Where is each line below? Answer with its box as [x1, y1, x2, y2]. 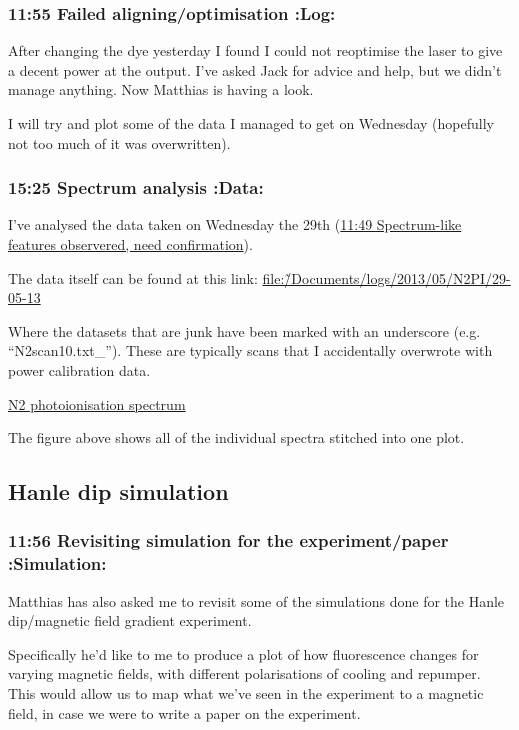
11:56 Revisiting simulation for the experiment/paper [8, 528, 449, 553]
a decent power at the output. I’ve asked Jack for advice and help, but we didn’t [8, 59, 502, 80]
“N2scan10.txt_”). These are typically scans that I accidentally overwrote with [8, 340, 493, 361]
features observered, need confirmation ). [8, 234, 253, 254]
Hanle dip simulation [8, 476, 229, 507]
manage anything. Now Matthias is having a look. [8, 79, 314, 100]
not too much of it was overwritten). [8, 132, 231, 153]
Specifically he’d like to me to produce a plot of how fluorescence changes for [8, 643, 479, 664]
